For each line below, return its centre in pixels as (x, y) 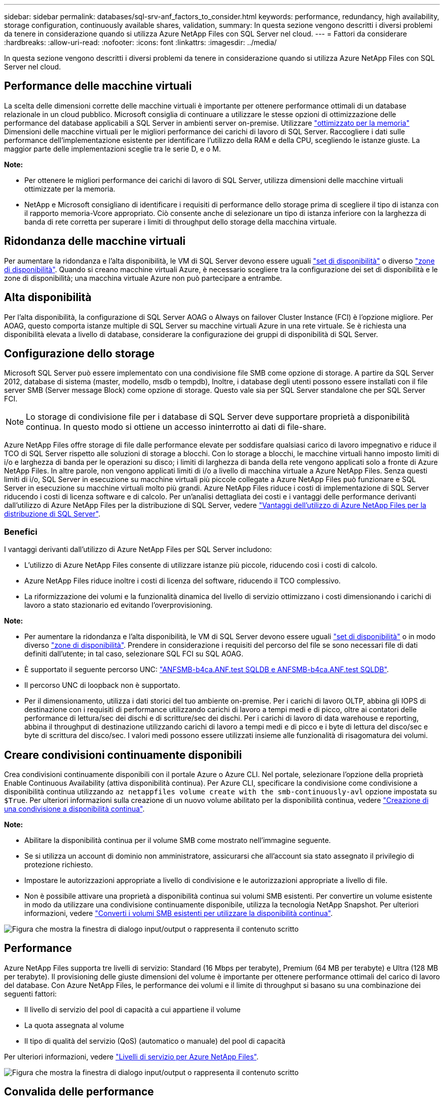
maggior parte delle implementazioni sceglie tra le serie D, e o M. (113, 149)
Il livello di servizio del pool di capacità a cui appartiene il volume (133, 1009)
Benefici (21, 531)
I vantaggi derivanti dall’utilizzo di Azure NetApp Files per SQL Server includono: (138, 549)
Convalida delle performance (79, 1092)
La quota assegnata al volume (74, 1025)
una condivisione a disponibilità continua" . (75, 809)
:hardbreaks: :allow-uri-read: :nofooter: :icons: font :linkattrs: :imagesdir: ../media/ (140, 42)
